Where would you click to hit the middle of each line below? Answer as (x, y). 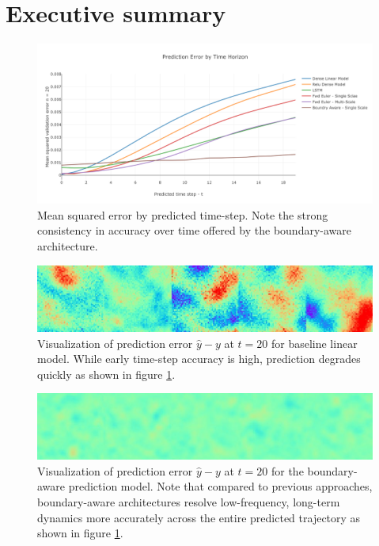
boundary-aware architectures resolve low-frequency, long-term (189, 502)
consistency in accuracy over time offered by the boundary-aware (194, 230)
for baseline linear (314, 343)
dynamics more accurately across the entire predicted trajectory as (199, 517)
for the (287, 470)
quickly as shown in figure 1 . (106, 374)
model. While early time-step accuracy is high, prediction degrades (199, 359)
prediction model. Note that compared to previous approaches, (220, 486)
